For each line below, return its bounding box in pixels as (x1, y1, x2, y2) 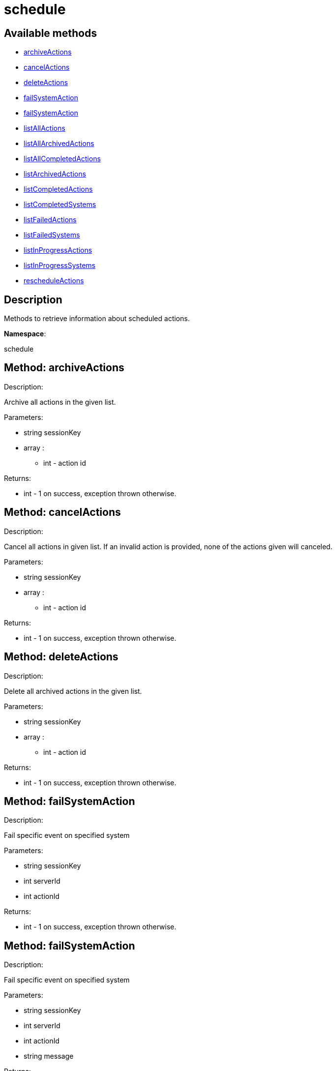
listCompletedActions (24, 185, 93, 194)
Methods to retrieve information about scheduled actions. (4, 314, 190, 323)
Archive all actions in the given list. (4, 397, 116, 406)
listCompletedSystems (24, 200, 96, 209)
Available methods (4, 27, 97, 39)
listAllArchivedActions (24, 139, 94, 148)
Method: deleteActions (4, 651, 118, 663)
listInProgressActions (24, 246, 92, 255)
